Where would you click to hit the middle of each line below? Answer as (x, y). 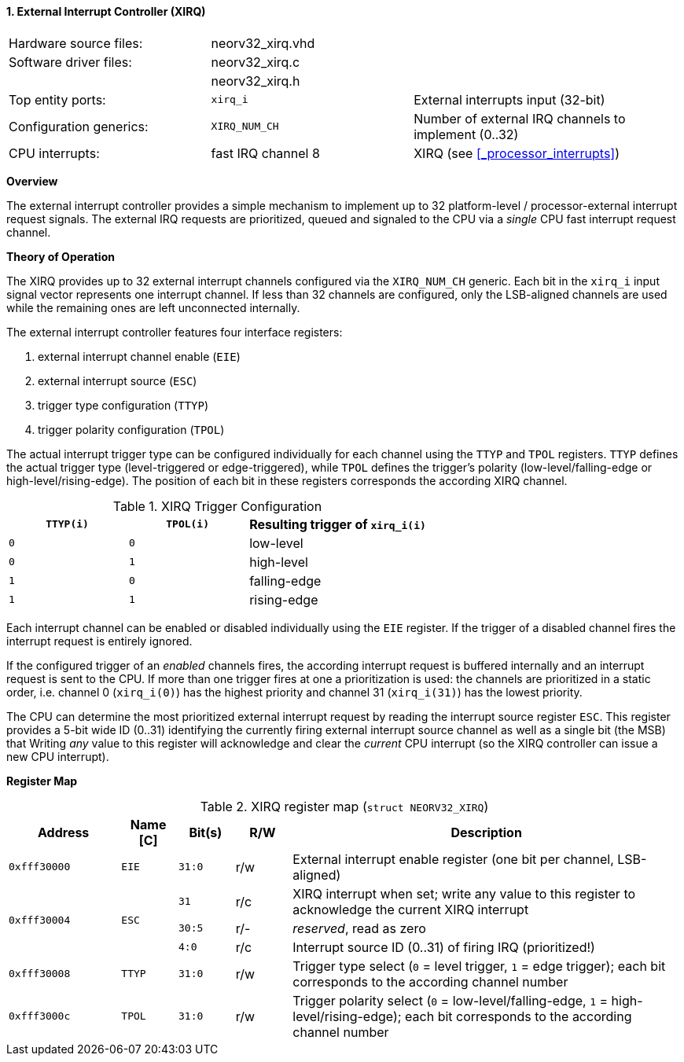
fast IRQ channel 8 (265, 153)
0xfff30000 (40, 867)
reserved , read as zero (359, 928)
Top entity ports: (57, 99)
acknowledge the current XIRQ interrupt (411, 909)
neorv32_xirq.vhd (263, 43)
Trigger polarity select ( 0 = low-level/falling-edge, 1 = (450, 1000)
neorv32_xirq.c (256, 62)
